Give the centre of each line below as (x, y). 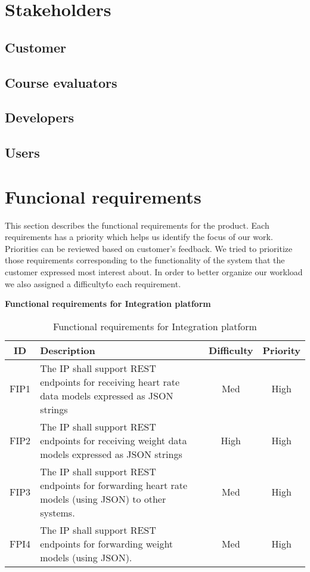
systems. (58, 512)
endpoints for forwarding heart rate (114, 485)
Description (68, 350)
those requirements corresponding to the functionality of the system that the (145, 260)
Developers (40, 117)
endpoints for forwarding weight (107, 543)
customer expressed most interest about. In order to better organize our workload (154, 272)
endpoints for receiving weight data (114, 440)
